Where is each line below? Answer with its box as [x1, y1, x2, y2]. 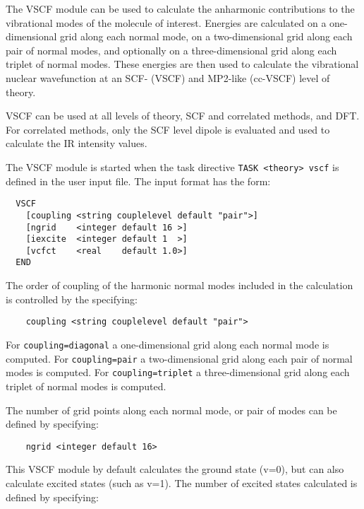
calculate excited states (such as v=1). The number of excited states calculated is [6, 475, 358, 490]
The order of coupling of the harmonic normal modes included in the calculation [6, 278, 353, 293]
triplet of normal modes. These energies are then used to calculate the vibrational [6, 57, 359, 71]
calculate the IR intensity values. [6, 136, 147, 151]
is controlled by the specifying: [6, 291, 138, 306]
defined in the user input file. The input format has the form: [6, 173, 271, 188]
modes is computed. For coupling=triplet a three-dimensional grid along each [6, 365, 350, 380]
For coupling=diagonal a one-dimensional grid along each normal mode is [6, 337, 329, 351]
